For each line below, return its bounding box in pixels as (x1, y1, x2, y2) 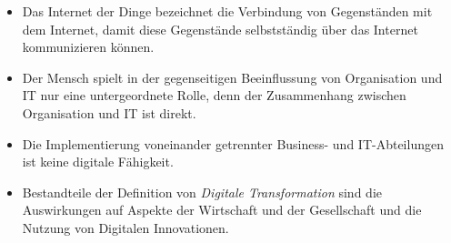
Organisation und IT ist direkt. (22, 103, 196, 122)
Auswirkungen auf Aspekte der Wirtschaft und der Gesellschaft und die (22, 200, 422, 219)
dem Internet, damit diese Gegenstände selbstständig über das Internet (22, 19, 418, 38)
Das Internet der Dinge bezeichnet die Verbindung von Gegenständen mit (22, 2, 433, 20)
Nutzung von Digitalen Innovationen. (22, 218, 229, 237)
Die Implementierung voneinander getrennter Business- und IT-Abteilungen (22, 134, 444, 153)
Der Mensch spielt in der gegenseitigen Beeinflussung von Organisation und (22, 67, 443, 86)
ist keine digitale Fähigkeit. (22, 152, 174, 171)
